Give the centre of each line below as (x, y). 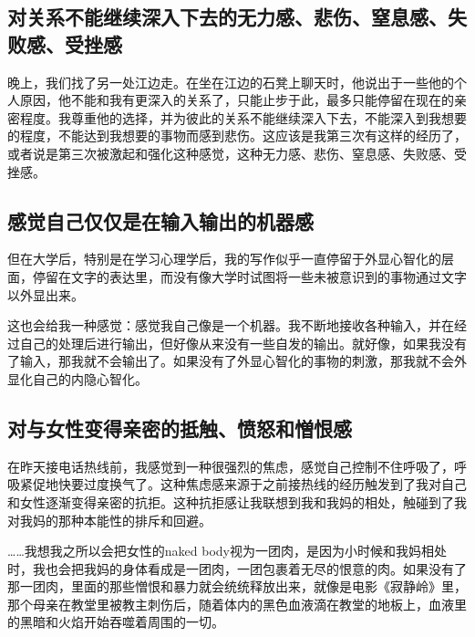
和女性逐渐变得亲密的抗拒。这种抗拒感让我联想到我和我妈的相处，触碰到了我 (237, 501)
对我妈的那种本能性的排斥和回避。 (109, 520)
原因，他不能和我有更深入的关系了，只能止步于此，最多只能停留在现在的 (237, 100)
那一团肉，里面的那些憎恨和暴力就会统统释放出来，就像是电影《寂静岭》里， (237, 586)
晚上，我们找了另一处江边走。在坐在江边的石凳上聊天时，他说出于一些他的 (231, 82)
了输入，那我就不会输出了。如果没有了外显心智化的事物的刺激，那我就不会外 (237, 361)
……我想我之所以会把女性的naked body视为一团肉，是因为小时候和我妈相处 (227, 551)
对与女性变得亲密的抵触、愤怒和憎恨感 (180, 428)
